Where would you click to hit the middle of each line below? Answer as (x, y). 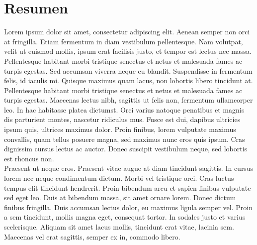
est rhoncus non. (29, 158)
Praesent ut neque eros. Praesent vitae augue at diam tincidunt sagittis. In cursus (129, 168)
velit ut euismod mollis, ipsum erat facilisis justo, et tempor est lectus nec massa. (128, 51)
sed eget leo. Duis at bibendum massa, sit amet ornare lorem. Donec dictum (120, 197)
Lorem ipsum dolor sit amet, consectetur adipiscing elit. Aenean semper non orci (127, 32)
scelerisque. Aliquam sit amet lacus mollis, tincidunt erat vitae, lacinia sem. (119, 227)
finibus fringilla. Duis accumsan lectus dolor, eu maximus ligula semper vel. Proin (128, 207)
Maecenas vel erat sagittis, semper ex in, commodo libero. (92, 236)
